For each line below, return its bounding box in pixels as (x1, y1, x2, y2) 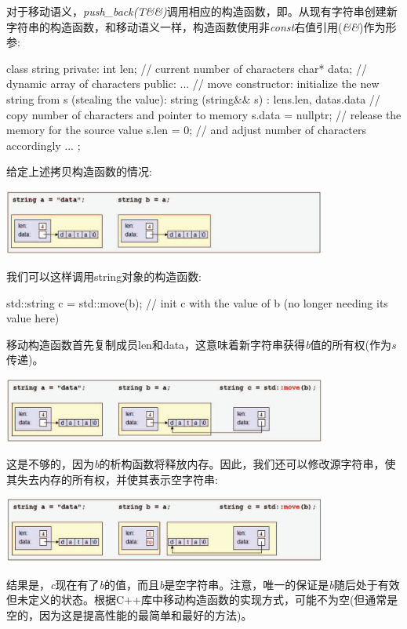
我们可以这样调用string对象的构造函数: (6, 268, 202, 285)
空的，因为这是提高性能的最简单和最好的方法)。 (6, 606, 253, 623)
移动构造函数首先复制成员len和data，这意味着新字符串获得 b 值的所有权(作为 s (6, 336, 396, 352)
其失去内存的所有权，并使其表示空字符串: (6, 471, 218, 487)
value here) (6, 310, 60, 326)
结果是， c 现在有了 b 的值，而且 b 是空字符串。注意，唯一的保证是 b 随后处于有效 (6, 576, 400, 592)
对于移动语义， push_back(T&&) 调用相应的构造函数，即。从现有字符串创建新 (6, 3, 398, 19)
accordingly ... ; (6, 136, 81, 153)
